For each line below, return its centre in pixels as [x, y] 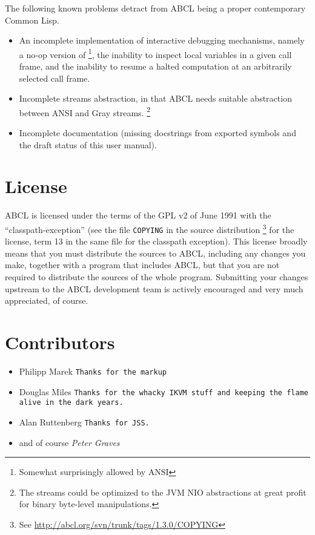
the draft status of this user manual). [88, 144]
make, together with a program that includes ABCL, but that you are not [142, 265]
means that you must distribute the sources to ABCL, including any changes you [155, 253]
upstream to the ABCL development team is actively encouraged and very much [154, 288]
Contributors [60, 342]
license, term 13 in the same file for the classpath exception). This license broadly [156, 241]
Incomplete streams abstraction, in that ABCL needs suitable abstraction [155, 98]
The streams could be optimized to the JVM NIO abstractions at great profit [163, 492]
